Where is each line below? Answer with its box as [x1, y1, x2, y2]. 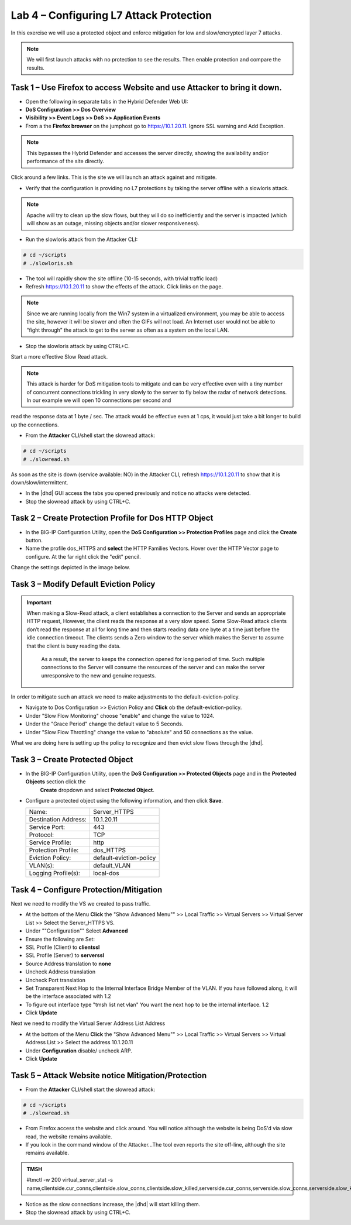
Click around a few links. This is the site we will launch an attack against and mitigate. [11, 174, 217, 181]
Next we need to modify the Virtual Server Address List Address [11, 1020, 166, 1027]
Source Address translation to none [25, 960, 111, 967]
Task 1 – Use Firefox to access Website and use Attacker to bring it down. [11, 82, 282, 92]
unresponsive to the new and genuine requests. [41, 672, 156, 679]
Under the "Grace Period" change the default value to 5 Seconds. [25, 720, 184, 728]
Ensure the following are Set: [25, 935, 95, 942]
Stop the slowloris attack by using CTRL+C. [25, 343, 130, 350]
